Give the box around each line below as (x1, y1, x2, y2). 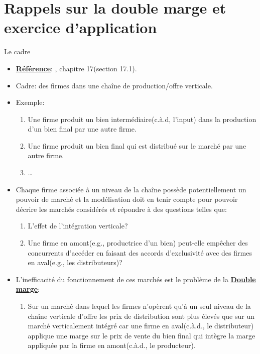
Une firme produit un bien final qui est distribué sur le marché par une (28, 140, 246, 151)
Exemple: (16, 97, 45, 107)
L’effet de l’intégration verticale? (28, 220, 128, 231)
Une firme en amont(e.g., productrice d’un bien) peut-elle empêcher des (28, 238, 248, 248)
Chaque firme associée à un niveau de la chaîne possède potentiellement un (16, 184, 246, 194)
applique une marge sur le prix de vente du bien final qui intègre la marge (28, 330, 255, 340)
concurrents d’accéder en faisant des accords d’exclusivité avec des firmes (28, 247, 252, 258)
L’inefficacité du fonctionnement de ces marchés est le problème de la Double (16, 274, 256, 284)
